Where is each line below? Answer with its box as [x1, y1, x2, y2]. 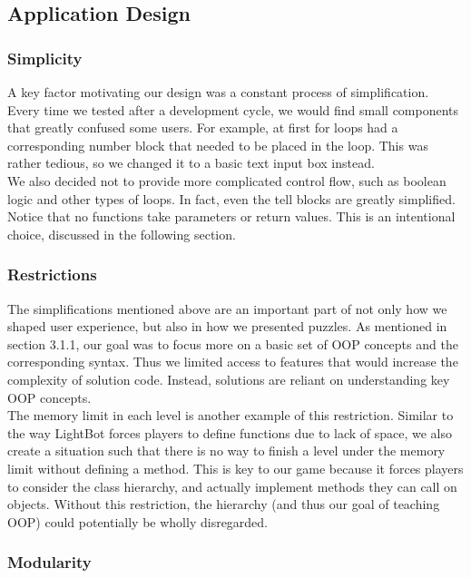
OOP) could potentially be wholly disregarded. [7, 512, 269, 531]
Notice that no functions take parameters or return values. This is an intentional [7, 207, 456, 226]
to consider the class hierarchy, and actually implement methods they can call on [7, 476, 457, 495]
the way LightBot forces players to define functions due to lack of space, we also [7, 423, 453, 442]
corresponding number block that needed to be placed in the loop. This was [7, 135, 428, 154]
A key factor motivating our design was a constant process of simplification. [7, 83, 429, 101]
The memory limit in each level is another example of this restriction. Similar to [7, 406, 454, 425]
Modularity [7, 551, 92, 573]
